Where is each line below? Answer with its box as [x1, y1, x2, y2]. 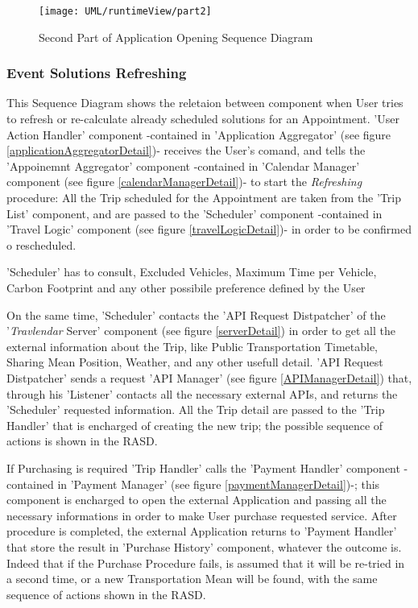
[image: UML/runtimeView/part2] [39, 6, 212, 17]
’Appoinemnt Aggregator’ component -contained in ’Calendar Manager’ [6, 157, 360, 174]
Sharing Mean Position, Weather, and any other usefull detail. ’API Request [6, 354, 383, 370]
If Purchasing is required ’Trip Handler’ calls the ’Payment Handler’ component [6, 459, 400, 476]
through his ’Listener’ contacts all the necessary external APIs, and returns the [6, 385, 398, 402]
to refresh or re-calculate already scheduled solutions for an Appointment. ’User [6, 110, 399, 127]
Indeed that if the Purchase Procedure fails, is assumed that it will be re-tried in [6, 554, 405, 571]
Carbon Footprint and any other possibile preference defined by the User [6, 279, 366, 296]
